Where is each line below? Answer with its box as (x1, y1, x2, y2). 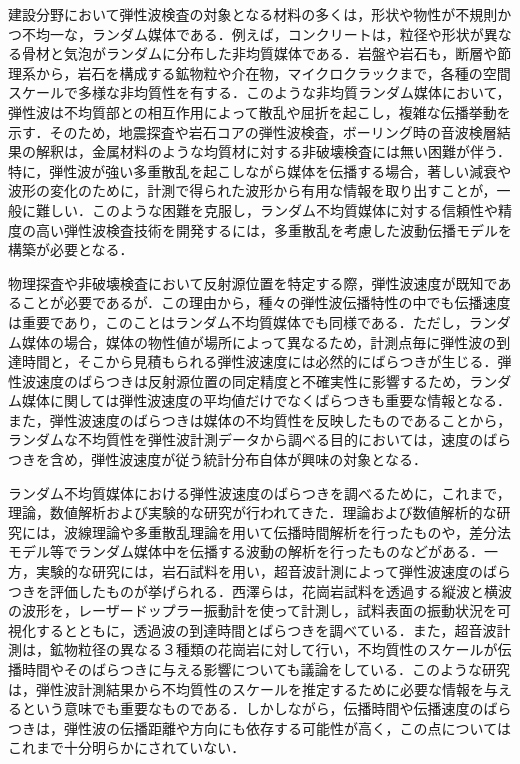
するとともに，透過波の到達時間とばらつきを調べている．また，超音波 (35, 619, 497, 640)
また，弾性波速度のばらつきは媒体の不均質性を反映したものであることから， (8, 409, 512, 430)
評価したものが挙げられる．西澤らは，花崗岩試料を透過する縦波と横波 (49, 580, 512, 601)
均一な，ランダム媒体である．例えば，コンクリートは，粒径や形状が (35, 23, 484, 44)
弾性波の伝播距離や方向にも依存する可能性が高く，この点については (63, 717, 511, 738)
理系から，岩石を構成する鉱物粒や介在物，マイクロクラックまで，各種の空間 (8, 62, 511, 83)
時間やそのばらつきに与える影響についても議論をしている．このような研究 (21, 659, 511, 679)
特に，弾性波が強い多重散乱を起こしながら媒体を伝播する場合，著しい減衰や (8, 160, 512, 181)
